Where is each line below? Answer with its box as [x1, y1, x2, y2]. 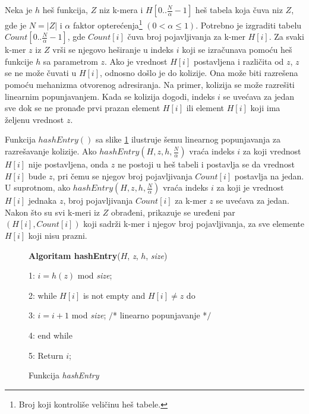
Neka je [5, 4, 33, 15]
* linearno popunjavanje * [112, 309, 207, 321]
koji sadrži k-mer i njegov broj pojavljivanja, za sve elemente [83, 217, 304, 230]
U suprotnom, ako [5, 181, 71, 194]
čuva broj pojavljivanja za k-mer [127, 30, 245, 43]
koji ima [250, 102, 280, 114]
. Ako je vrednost [104, 55, 168, 67]
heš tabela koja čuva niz [195, 4, 283, 15]
